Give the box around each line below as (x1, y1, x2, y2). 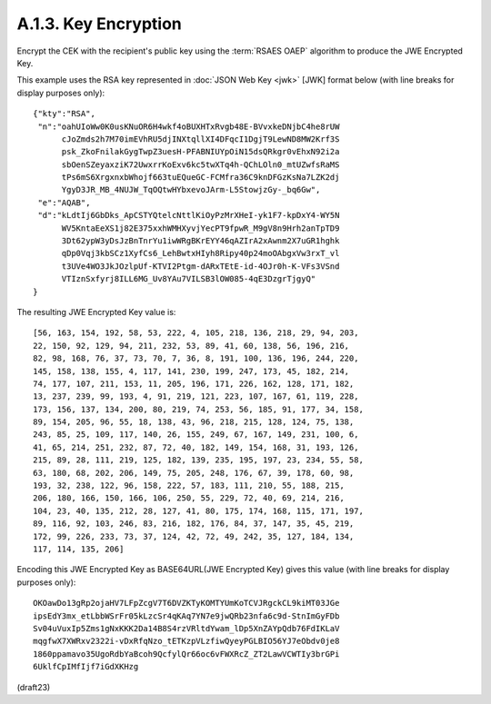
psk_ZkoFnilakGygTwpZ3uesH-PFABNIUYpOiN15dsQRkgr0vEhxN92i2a (61, 146, 340, 157)
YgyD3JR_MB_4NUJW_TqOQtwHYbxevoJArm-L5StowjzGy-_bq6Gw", (61, 184, 321, 195)
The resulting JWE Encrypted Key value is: (16, 306, 176, 317)
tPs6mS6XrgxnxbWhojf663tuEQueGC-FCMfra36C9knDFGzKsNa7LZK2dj (61, 173, 340, 183)
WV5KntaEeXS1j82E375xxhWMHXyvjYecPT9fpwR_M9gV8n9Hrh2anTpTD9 (61, 223, 340, 233)
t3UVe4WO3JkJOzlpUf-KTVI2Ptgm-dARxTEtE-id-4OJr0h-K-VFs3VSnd (61, 261, 340, 272)
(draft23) (16, 681, 51, 692)
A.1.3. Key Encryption (16, 14, 182, 34)
